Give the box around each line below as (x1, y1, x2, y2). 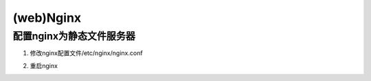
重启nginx (30, 61, 58, 69)
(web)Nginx (12, 10, 82, 25)
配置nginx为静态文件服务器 (12, 30, 135, 42)
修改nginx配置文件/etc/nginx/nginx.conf (30, 49, 144, 57)
